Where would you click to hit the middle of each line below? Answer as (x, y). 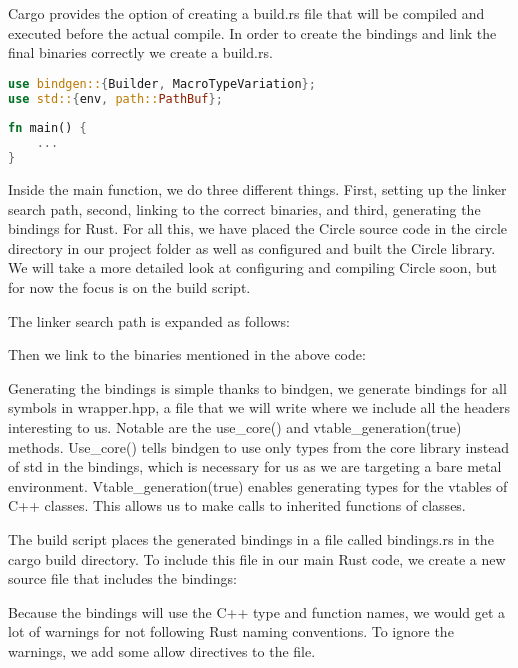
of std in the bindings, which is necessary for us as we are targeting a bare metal (255, 466)
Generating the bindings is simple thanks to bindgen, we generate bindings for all (257, 387)
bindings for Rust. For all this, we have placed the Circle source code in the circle (258, 228)
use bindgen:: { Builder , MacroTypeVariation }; (162, 83)
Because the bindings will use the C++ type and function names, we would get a (257, 611)
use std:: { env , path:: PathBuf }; (115, 98)
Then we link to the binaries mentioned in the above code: (187, 354)
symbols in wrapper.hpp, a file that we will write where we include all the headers (259, 407)
